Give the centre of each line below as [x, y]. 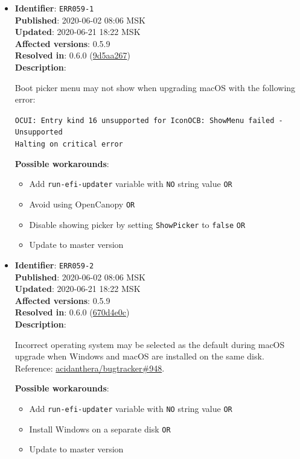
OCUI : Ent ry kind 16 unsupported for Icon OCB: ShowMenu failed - [149, 120]
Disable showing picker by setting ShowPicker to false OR [137, 224]
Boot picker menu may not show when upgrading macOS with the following [155, 87]
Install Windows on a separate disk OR [100, 429]
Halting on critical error [69, 144]
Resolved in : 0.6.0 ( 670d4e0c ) [72, 312]
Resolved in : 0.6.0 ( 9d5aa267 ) [72, 55]
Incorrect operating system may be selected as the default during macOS [150, 344]
